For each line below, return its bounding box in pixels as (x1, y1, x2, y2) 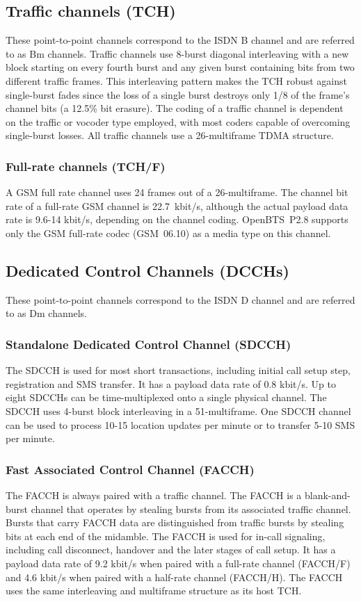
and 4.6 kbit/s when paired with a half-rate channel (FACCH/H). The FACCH (6, 569, 343, 584)
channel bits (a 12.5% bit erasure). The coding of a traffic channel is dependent (6, 101, 344, 115)
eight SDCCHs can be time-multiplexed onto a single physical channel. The (6, 390, 327, 405)
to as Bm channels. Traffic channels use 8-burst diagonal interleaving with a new (6, 46, 349, 60)
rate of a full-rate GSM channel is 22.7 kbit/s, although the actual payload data (6, 198, 348, 213)
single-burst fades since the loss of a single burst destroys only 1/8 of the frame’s (6, 87, 350, 101)
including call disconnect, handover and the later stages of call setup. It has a (6, 542, 336, 557)
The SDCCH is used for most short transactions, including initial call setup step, (6, 363, 351, 377)
